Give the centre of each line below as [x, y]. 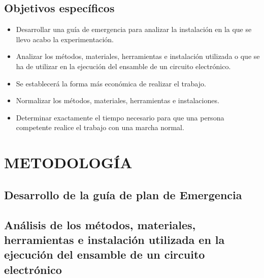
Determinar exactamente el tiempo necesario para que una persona [120, 117]
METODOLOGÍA [68, 162]
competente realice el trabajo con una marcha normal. [100, 127]
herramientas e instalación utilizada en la [114, 239]
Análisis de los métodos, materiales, [100, 224]
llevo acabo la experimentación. [65, 39]
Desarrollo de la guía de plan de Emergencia [123, 194]
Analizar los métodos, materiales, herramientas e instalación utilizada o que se [138, 56]
